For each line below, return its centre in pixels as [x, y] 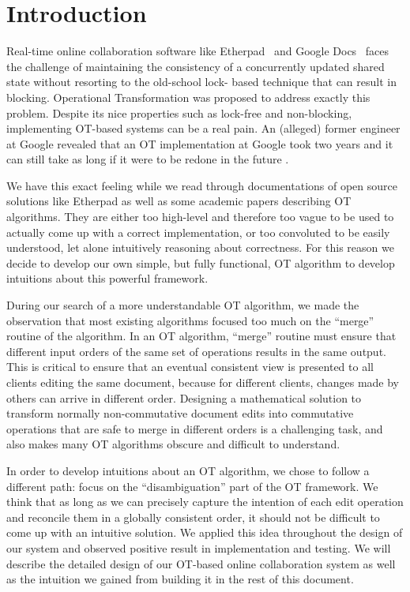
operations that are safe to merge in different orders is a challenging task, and [195, 428]
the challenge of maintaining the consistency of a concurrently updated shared [196, 66]
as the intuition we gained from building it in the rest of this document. [180, 579]
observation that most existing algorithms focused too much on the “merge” [190, 320]
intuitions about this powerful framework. [107, 278]
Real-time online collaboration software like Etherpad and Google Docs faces [198, 51]
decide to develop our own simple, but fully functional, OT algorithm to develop [201, 262]
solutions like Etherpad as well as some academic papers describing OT [179, 201]
